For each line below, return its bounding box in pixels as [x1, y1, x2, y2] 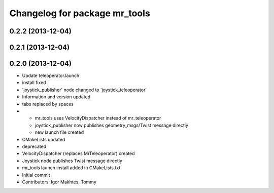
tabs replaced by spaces [22, 101, 74, 107]
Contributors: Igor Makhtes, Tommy [22, 179, 96, 185]
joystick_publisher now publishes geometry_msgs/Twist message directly [35, 122, 189, 128]
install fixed [22, 80, 46, 86]
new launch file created [35, 129, 84, 135]
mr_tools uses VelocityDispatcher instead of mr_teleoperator [35, 115, 161, 121]
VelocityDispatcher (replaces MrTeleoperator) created [22, 150, 135, 157]
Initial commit [22, 172, 50, 178]
